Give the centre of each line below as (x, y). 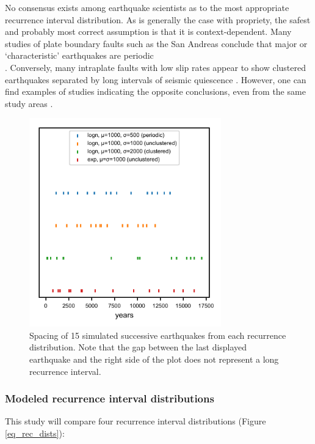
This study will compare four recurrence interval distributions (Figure (136, 421)
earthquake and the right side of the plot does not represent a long (154, 359)
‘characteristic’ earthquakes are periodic (79, 55)
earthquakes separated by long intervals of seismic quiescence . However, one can (156, 79)
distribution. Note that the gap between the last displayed (138, 347)
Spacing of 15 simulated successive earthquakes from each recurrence (158, 335)
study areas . (29, 103)
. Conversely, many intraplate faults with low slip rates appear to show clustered (155, 67)
